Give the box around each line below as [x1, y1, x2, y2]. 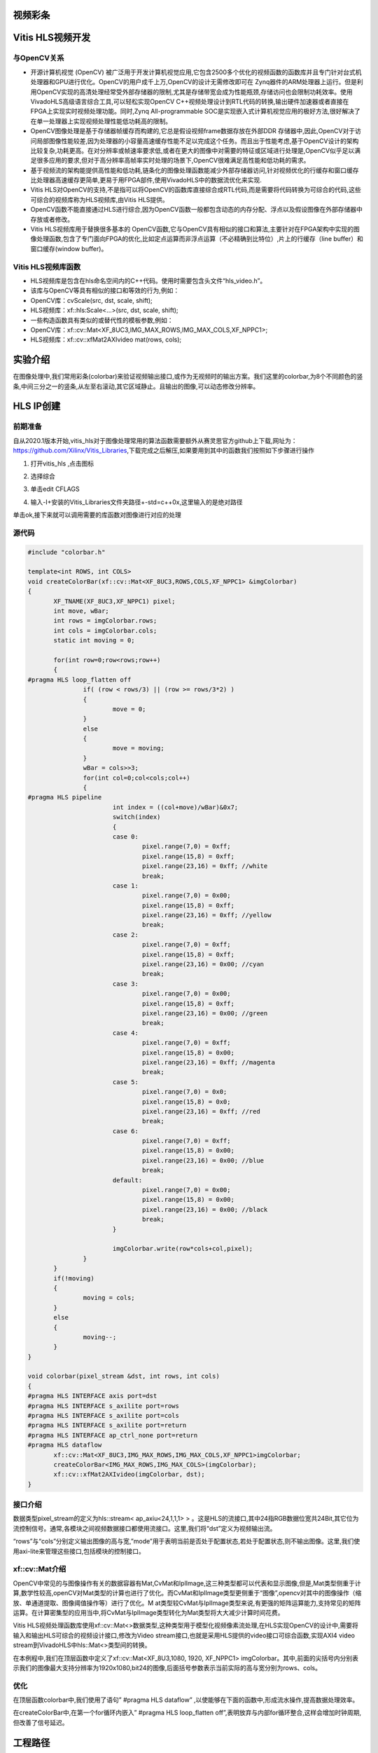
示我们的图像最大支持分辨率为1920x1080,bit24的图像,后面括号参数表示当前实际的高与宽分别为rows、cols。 [13, 1663, 322, 1672]
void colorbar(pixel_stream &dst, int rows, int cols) [27, 1372, 220, 1381]
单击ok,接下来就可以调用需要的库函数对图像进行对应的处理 [13, 510, 182, 519]
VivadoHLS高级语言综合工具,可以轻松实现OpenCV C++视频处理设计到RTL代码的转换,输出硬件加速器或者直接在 [30, 97, 349, 105]
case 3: [112, 980, 139, 988]
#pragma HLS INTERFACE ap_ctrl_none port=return [27, 1431, 198, 1439]
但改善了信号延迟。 [13, 1718, 69, 1726]
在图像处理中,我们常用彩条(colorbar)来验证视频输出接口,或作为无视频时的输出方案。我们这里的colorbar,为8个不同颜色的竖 [13, 372, 363, 381]
